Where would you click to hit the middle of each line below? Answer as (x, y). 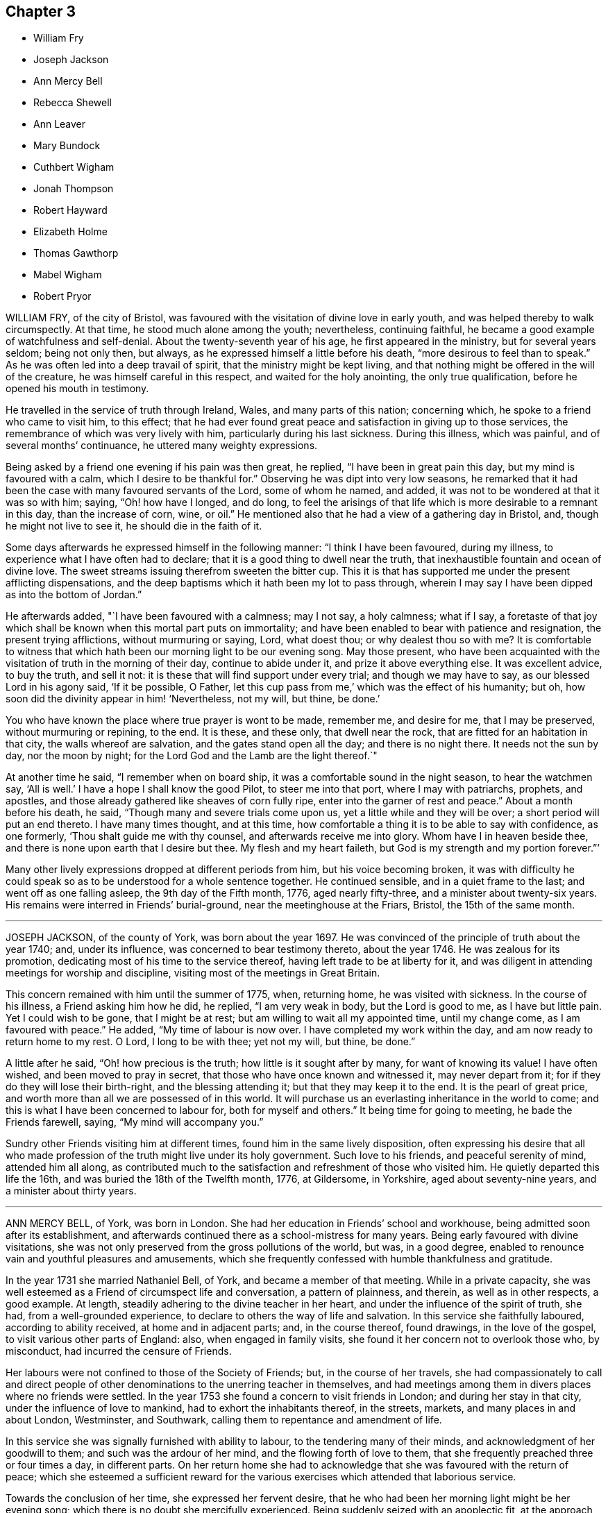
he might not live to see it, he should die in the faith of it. (134, 526)
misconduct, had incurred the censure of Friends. (119, 1351)
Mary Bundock (67, 146)
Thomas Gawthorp (76, 253)
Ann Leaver (60, 124)
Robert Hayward (70, 210)
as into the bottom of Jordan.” (74, 595)
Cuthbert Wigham (74, 167)
